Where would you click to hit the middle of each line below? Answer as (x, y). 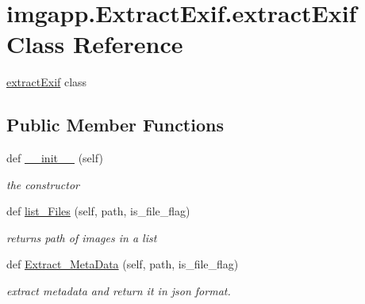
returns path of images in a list (82, 237)
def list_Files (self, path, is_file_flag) (98, 211)
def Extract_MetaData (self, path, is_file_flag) (123, 264)
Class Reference (95, 44)
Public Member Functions (115, 125)
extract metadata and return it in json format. (119, 291)
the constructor (43, 184)
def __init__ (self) (55, 158)
